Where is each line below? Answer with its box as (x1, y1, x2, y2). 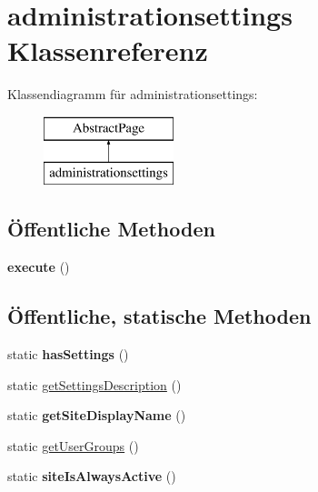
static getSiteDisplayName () (7, 406, 186, 425)
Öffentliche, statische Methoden (7, 302, 312, 330)
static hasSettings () (7, 345, 129, 364)
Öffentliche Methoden (7, 215, 215, 243)
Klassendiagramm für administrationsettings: (7, 85, 258, 104)
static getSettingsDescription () (7, 375, 182, 394)
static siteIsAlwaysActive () (7, 467, 176, 486)
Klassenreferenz (7, 32, 208, 69)
